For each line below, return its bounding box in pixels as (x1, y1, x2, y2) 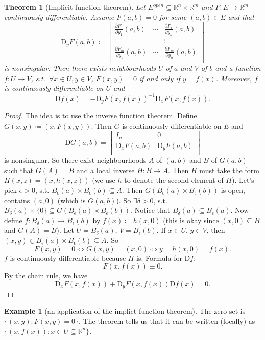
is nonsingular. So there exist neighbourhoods (4, 155, 147, 165)
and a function (215, 63, 261, 74)
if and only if (139, 72, 180, 83)
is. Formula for (136, 252, 182, 263)
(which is (57, 195, 86, 205)
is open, (221, 184, 245, 195)
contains (4, 195, 30, 205)
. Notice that (130, 205, 171, 215)
